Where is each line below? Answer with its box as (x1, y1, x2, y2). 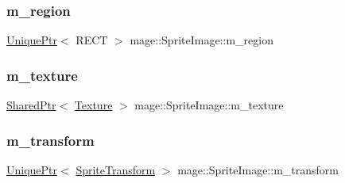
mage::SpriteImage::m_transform (177, 161, 339, 177)
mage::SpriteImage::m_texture (134, 97, 284, 113)
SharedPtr (6, 97, 56, 113)
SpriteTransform (76, 161, 156, 177)
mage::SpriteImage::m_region (130, 32, 273, 48)
